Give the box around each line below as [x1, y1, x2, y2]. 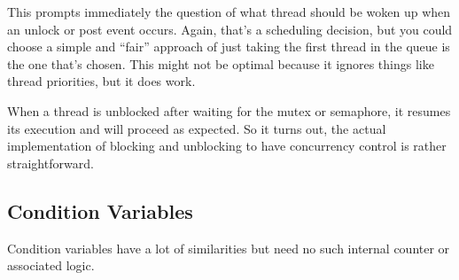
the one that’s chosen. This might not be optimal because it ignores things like [7, 54, 434, 73]
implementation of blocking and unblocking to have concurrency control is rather [7, 136, 447, 155]
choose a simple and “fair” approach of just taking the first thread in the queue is [7, 37, 450, 56]
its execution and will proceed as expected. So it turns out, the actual [7, 119, 386, 137]
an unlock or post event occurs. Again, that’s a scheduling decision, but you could [7, 19, 453, 38]
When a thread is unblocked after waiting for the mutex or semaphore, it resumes [7, 101, 451, 120]
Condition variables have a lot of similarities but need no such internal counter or [7, 238, 450, 257]
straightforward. [7, 153, 94, 172]
